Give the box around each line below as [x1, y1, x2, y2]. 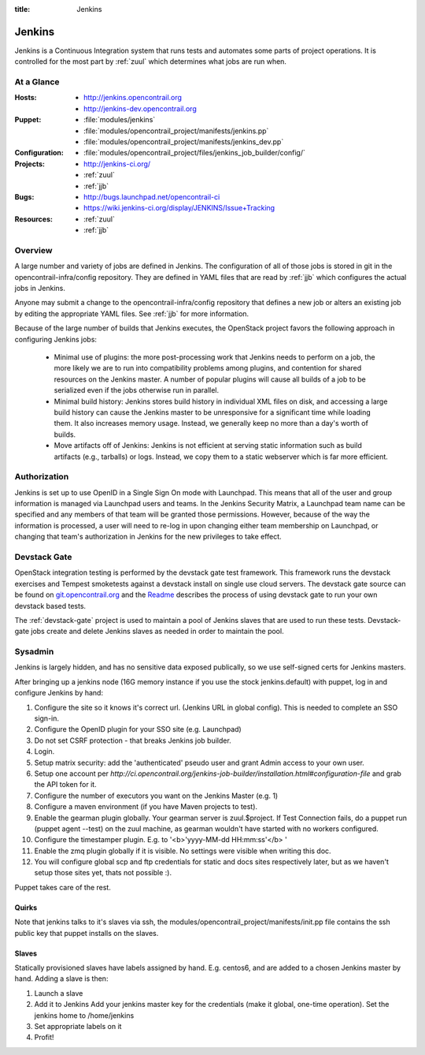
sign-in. [34, 714, 59, 723]
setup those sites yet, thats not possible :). [34, 868, 172, 878]
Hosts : [14, 93, 37, 103]
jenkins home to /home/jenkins [34, 1010, 135, 1020]
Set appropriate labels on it [34, 1022, 122, 1031]
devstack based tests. [14, 601, 87, 610]
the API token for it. [34, 780, 98, 789]
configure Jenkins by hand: [14, 688, 104, 698]
